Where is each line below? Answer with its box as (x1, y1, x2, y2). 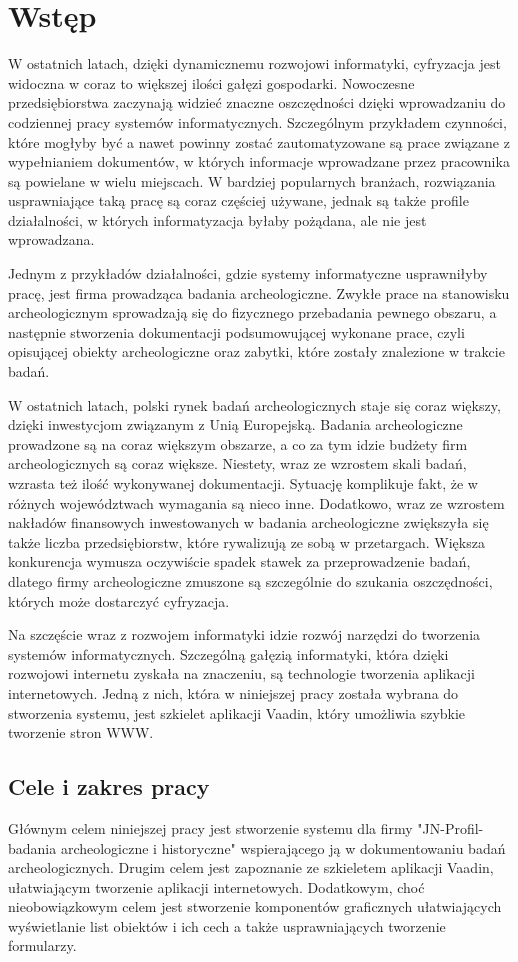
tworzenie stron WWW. (8, 722, 154, 743)
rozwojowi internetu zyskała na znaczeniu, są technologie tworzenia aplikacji (8, 663, 475, 684)
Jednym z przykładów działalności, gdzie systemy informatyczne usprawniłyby (8, 263, 488, 284)
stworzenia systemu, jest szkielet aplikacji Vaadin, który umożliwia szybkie (8, 702, 466, 723)
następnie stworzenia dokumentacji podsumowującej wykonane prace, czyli (8, 321, 465, 342)
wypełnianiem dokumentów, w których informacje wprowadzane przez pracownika (8, 151, 510, 172)
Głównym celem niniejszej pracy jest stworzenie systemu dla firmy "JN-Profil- (8, 817, 484, 838)
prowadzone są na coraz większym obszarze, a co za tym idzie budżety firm (8, 433, 468, 454)
